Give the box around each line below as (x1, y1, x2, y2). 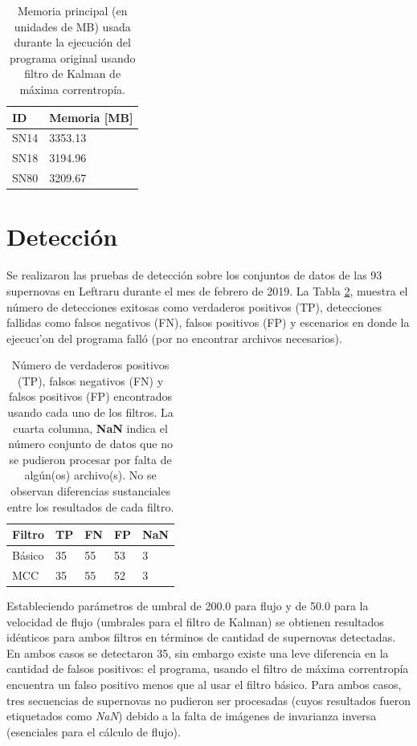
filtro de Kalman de (24, 65, 121, 82)
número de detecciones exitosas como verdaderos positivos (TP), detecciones (6, 298, 382, 315)
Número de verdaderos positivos (11, 357, 170, 373)
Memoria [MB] (49, 108, 133, 125)
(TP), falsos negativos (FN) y (18, 372, 164, 389)
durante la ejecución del (14, 34, 131, 51)
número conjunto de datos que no (8, 435, 173, 452)
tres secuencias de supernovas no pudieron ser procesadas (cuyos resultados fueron (6, 691, 411, 708)
